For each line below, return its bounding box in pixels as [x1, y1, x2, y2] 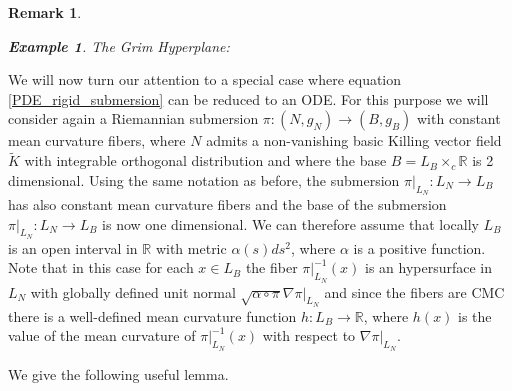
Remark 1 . [8, 2, 82, 22]
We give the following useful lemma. [8, 363, 229, 384]
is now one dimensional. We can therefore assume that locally [102, 213, 479, 234]
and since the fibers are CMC [324, 281, 505, 302]
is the [458, 305, 492, 326]
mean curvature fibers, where [8, 130, 186, 151]
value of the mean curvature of [8, 325, 196, 346]
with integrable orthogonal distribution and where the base [24, 150, 387, 171]
